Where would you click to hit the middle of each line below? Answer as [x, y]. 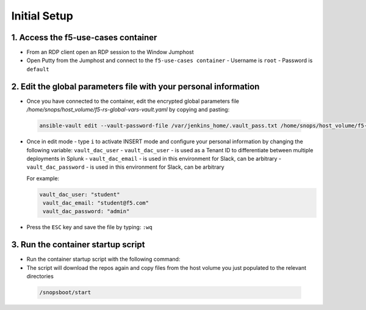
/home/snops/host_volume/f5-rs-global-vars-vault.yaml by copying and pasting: [128, 110]
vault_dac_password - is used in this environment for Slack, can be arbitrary [126, 167]
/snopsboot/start [65, 293]
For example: [43, 178]
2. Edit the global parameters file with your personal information [135, 86]
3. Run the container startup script [78, 245]
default [38, 69]
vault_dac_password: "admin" [86, 211]
